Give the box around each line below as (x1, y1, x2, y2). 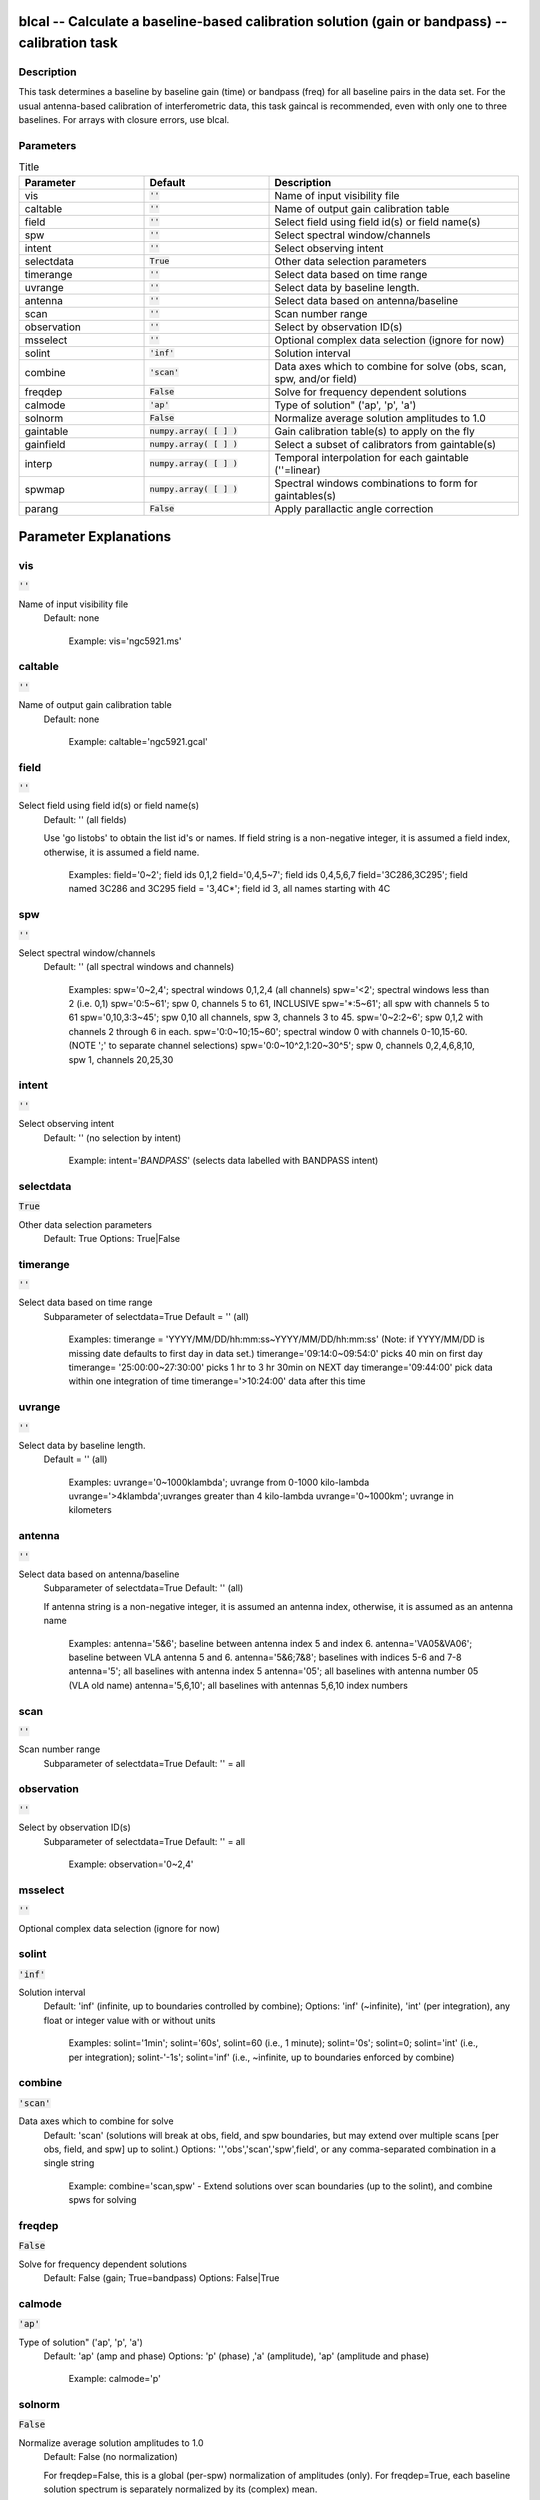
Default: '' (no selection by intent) (43, 1131, 182, 1144)
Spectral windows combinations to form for (274, 476, 478, 490)
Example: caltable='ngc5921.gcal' (68, 735, 209, 747)
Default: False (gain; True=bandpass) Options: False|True (43, 2272, 280, 2284)
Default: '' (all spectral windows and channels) (43, 961, 235, 973)
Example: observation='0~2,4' (68, 1858, 194, 1870)
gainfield (24, 437, 66, 451)
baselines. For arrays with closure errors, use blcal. (18, 114, 230, 126)
